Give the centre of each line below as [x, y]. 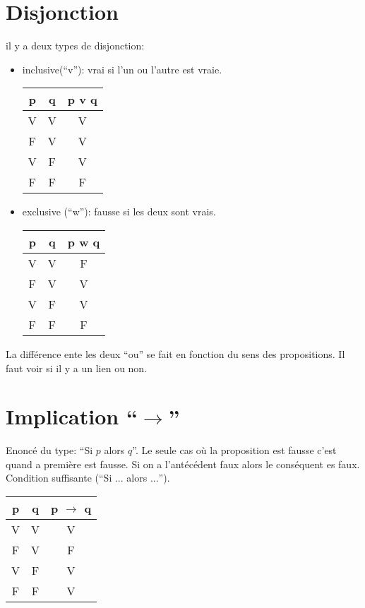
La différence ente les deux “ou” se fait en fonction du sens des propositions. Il [175, 353]
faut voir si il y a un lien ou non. [77, 368]
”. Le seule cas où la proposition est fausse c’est [234, 450]
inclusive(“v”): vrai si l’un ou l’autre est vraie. [122, 69]
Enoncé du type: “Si [49, 450]
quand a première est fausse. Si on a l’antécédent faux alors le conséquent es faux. [183, 464]
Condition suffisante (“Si [59, 478]
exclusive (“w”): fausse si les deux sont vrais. [119, 211]
